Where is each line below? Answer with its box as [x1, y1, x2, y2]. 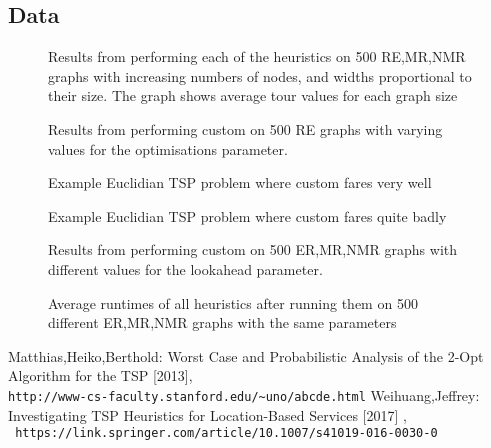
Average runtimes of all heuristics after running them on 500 [48, 292, 418, 313]
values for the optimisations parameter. [48, 138, 288, 159]
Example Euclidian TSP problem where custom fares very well [48, 172, 432, 193]
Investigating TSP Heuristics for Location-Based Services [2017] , [8, 404, 407, 425]
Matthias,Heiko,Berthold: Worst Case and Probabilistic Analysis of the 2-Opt [8, 345, 484, 366]
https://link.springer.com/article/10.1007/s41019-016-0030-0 [15, 426, 438, 441]
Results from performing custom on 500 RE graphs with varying [48, 118, 443, 139]
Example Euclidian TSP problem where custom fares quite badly [48, 205, 447, 226]
